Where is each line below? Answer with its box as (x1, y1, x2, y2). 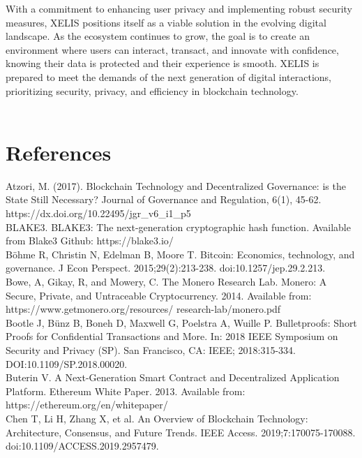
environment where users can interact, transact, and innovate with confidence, (6, 42, 339, 57)
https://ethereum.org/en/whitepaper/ (6, 397, 168, 412)
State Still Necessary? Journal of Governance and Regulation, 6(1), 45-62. (6, 192, 322, 207)
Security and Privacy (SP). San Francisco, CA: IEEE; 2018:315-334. (6, 343, 296, 357)
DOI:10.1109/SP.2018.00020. (6, 356, 128, 371)
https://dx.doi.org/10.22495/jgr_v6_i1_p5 (6, 206, 191, 221)
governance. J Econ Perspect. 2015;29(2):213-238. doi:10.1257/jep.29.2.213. (6, 260, 326, 275)
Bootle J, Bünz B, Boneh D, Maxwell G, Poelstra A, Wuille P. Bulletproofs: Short (6, 315, 357, 330)
